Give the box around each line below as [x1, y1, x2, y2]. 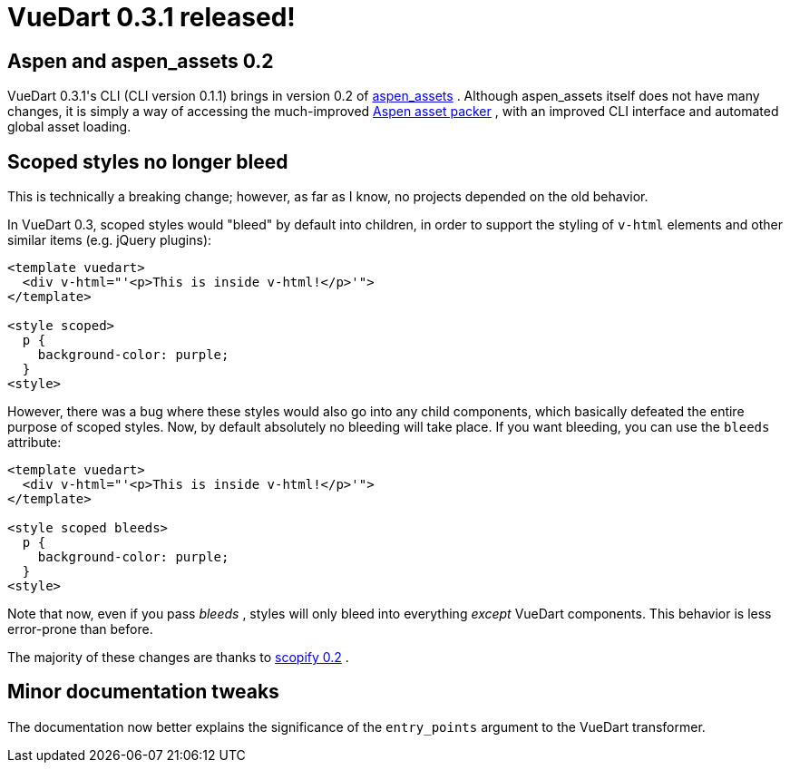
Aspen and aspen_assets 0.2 [7, 49, 274, 73]
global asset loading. [7, 119, 132, 135]
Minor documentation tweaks [7, 680, 279, 704]
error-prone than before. [7, 621, 153, 638]
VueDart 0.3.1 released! [7, 2, 296, 33]
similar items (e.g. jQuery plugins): [7, 232, 212, 249]
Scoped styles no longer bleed [7, 150, 288, 173]
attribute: [7, 434, 62, 451]
